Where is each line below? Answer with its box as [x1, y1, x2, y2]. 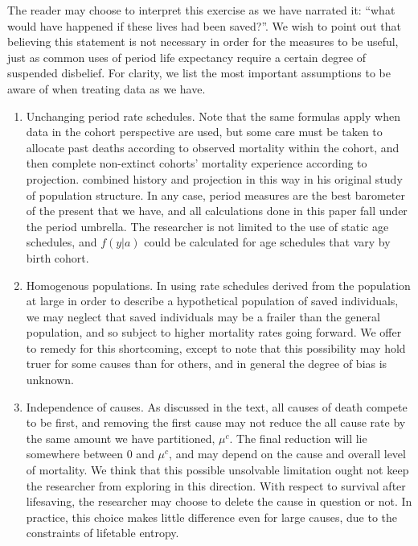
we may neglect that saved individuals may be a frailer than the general [26, 308, 380, 325]
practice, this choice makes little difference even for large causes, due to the [26, 508, 398, 525]
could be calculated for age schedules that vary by [144, 234, 391, 250]
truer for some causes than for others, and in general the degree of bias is [26, 355, 387, 372]
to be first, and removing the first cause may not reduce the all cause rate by [26, 414, 406, 431]
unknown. [26, 371, 74, 388]
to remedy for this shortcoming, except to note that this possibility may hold [26, 339, 406, 356]
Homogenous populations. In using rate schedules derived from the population [26, 276, 411, 293]
